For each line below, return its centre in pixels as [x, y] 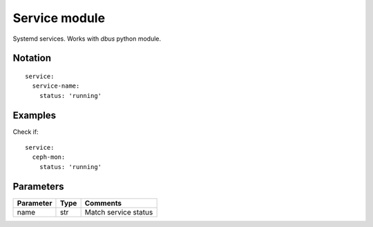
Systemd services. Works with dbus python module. [87, 39]
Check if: [26, 132]
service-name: [56, 86]
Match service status [119, 212]
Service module [59, 18]
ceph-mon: [49, 157]
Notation [32, 58]
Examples [35, 115]
